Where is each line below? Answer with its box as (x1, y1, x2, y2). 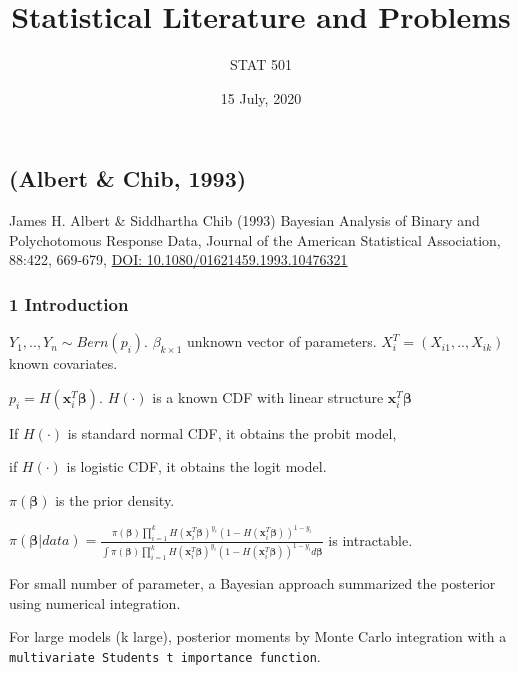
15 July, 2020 (220, 87, 302, 108)
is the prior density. (55, 489, 175, 510)
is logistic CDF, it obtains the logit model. (66, 456, 327, 477)
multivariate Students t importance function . (9, 645, 321, 666)
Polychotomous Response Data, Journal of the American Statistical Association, (9, 229, 501, 250)
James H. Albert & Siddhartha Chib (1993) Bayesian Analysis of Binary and (9, 210, 480, 231)
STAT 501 (230, 54, 292, 75)
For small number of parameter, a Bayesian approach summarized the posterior (9, 573, 496, 594)
